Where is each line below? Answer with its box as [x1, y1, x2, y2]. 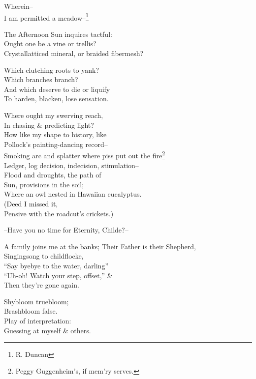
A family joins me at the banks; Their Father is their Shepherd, [4, 241, 196, 251]
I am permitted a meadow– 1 [4, 11, 89, 23]
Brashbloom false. [4, 306, 58, 316]
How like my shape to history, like [4, 129, 107, 140]
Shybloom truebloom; [4, 296, 69, 306]
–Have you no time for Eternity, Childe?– [4, 225, 128, 235]
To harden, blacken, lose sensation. [4, 93, 109, 104]
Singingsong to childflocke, [4, 251, 84, 261]
